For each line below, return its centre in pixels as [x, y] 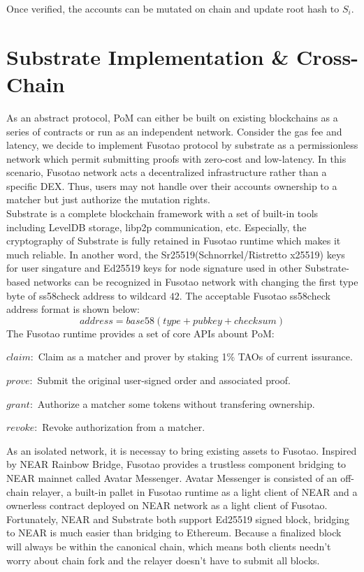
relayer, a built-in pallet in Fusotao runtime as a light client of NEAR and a [195, 491]
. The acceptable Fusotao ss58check [255, 295]
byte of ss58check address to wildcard [87, 295]
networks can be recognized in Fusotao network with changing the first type [196, 282]
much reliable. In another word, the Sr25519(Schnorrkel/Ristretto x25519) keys [176, 254]
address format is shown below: [73, 309]
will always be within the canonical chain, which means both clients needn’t [169, 546]
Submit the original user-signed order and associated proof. [164, 380]
